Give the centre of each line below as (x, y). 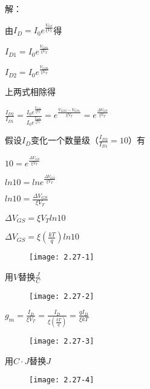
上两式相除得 (30, 91)
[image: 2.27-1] (62, 257)
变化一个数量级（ (65, 140)
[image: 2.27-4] (62, 380)
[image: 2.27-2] (62, 296)
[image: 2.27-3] (62, 342)
